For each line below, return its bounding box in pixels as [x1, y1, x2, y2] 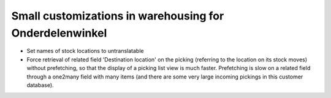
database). [26, 81, 55, 88]
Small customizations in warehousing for [11, 9, 224, 23]
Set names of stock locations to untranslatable [26, 47, 144, 55]
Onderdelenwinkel [11, 26, 107, 40]
